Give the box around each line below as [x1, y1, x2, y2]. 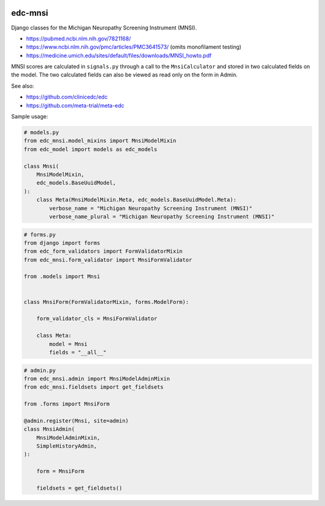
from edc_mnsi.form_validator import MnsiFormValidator [23, 256, 193, 263]
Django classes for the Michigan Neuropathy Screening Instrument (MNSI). [11, 24, 197, 31]
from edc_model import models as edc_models [23, 146, 158, 153]
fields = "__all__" [49, 349, 107, 356]
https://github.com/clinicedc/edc [26, 93, 108, 100]
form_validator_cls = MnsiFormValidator [36, 315, 158, 322]
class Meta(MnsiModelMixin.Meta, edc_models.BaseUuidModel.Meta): [36, 196, 237, 203]
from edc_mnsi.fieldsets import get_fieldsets [23, 384, 164, 390]
